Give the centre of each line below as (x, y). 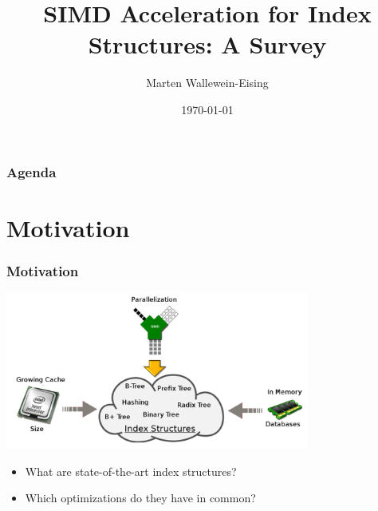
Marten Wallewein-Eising (207, 83)
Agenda (31, 171)
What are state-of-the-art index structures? (131, 471)
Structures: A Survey (207, 44)
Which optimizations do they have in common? (140, 498)
